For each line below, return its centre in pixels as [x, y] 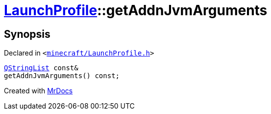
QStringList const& [41, 68]
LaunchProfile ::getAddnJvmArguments [136, 10]
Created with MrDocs [38, 91]
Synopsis [27, 34]
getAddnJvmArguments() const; [62, 76]
